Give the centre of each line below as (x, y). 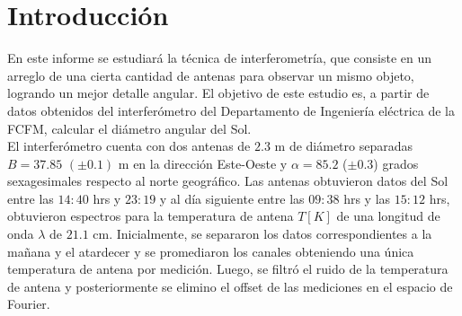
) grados (396, 163)
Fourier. (29, 304)
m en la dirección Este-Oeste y (203, 163)
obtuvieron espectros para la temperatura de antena (151, 216)
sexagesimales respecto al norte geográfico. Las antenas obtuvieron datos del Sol (228, 181)
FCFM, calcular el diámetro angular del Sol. (129, 128)
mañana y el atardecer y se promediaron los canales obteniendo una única (211, 251)
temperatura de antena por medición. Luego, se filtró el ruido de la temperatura (228, 269)
